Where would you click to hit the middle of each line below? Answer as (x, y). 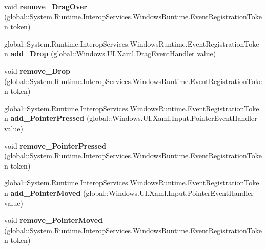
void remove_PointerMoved (54, 220)
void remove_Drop (37, 70)
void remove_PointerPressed (55, 145)
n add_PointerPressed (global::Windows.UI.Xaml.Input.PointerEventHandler (131, 118)
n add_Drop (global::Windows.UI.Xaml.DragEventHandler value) (110, 54)
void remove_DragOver (46, 6)
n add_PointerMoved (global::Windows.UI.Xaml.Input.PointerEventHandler (129, 192)
